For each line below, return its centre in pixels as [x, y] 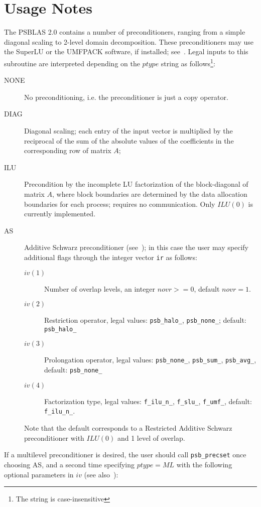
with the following [204, 464]
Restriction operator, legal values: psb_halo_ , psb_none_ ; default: [145, 320]
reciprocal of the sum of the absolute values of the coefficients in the [129, 140]
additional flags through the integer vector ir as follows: [111, 257]
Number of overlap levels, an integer [100, 288]
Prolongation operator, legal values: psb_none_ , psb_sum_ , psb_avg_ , [150, 360]
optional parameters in [39, 474]
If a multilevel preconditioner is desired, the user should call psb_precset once [125, 455]
